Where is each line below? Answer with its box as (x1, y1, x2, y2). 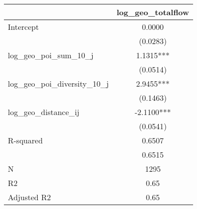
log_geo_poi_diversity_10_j (8, 78, 109, 89)
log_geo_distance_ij (8, 106, 79, 117)
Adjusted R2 (8, 191, 51, 203)
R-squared (8, 135, 43, 146)
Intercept (8, 21, 39, 32)
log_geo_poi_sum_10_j (8, 49, 94, 61)
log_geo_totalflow (116, 6, 189, 18)
